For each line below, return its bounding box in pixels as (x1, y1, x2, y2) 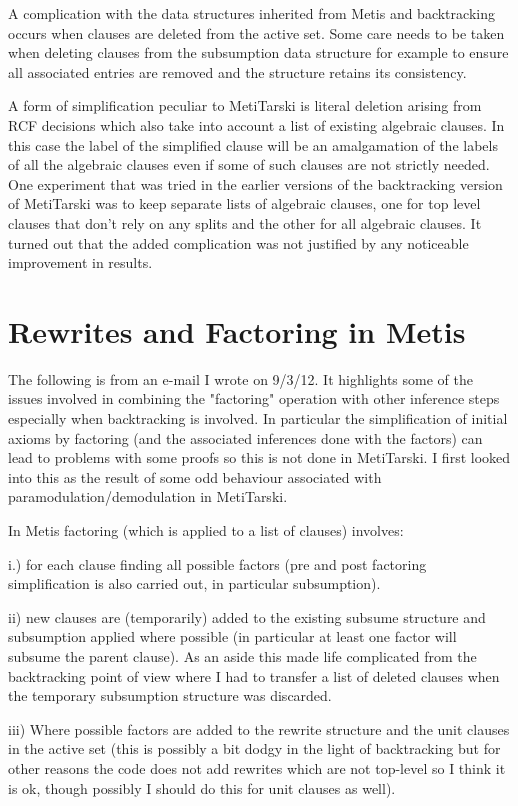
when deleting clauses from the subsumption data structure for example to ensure (8, 42, 509, 63)
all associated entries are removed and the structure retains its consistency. (8, 61, 467, 82)
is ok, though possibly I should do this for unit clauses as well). (8, 777, 396, 798)
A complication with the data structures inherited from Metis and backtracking (8, 3, 495, 23)
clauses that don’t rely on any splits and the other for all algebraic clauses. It (8, 212, 482, 233)
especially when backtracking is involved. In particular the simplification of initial (8, 408, 508, 429)
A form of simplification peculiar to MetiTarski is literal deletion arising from (8, 95, 482, 116)
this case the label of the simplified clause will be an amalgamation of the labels (8, 134, 498, 155)
